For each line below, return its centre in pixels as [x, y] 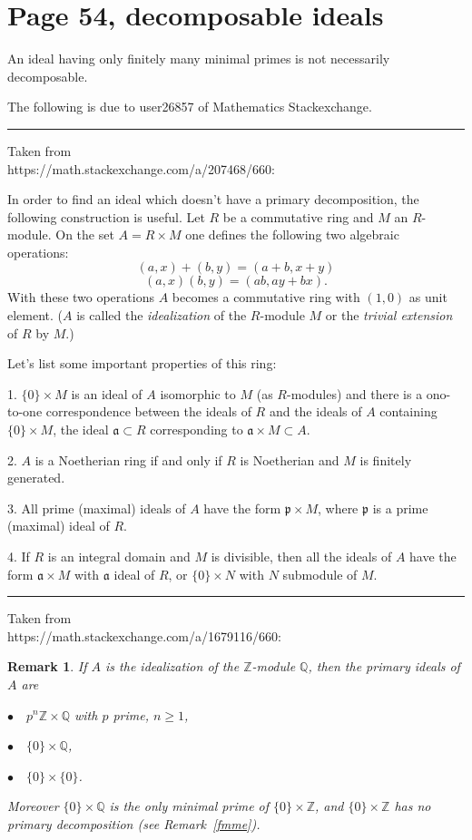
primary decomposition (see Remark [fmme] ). [134, 823]
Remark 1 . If [47, 666]
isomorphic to [198, 393]
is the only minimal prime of [189, 806]
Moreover [33, 806]
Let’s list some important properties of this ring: [142, 363]
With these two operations [81, 297]
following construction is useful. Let [106, 216]
